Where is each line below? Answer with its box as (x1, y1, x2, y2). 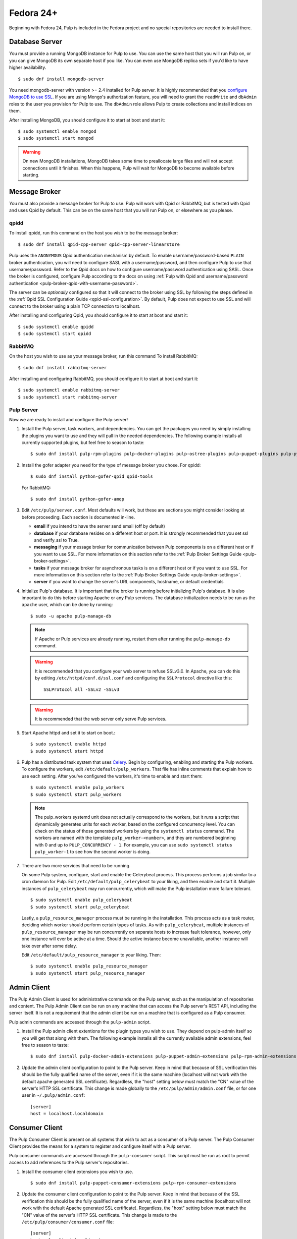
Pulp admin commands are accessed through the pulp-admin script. (9, 1019, 151, 1025)
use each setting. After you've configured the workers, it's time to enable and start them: (21, 773, 203, 779)
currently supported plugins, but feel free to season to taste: (21, 440, 145, 446)
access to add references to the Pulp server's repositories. (9, 1160, 129, 1166)
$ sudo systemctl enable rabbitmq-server (18, 387, 120, 393)
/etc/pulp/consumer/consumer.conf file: (21, 1219, 114, 1225)
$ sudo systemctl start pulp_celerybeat (30, 904, 130, 909)
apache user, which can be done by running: (21, 602, 113, 608)
